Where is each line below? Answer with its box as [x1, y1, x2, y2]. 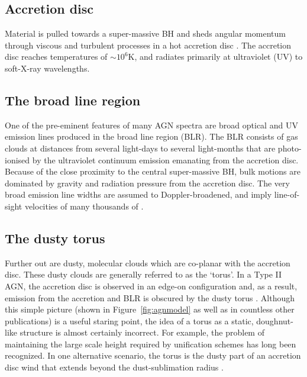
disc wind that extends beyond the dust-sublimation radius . [5, 361, 224, 373]
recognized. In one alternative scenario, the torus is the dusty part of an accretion [5, 349, 301, 362]
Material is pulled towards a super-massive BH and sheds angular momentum [5, 27, 286, 40]
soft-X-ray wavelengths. [5, 62, 90, 74]
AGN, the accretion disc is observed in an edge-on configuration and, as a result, [5, 279, 298, 292]
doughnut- [256, 314, 293, 327]
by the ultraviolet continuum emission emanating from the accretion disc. [32, 153, 299, 166]
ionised [5, 153, 30, 166]
